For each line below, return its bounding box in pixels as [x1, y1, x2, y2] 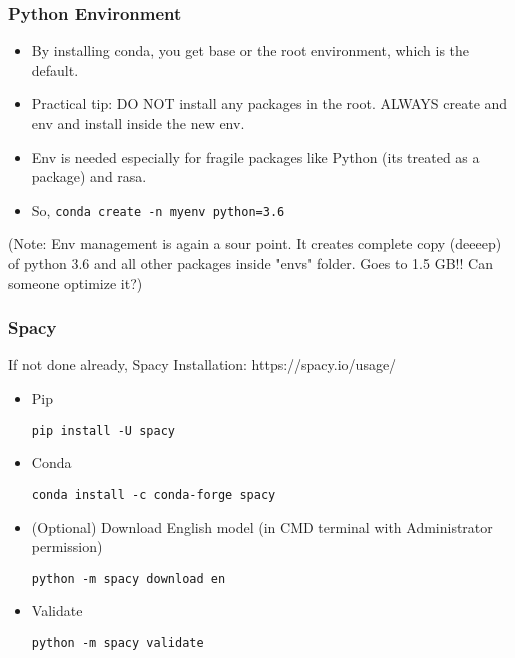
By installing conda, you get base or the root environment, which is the [31, 40, 470, 61]
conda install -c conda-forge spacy [31, 487, 276, 502]
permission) [31, 536, 103, 557]
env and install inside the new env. [31, 113, 245, 133]
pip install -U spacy [31, 423, 175, 438]
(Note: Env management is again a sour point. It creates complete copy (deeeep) [8, 233, 502, 254]
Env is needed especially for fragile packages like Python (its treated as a [31, 146, 480, 167]
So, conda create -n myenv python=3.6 [31, 199, 285, 220]
